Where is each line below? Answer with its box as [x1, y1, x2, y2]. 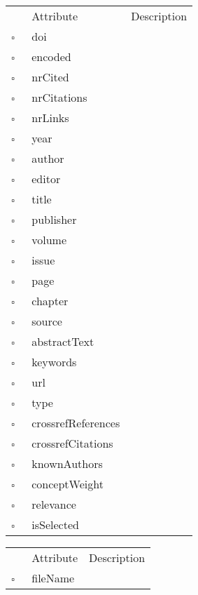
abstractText [31, 333, 94, 349]
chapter [31, 293, 69, 309]
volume [31, 232, 67, 248]
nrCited [31, 69, 69, 85]
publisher [31, 211, 77, 227]
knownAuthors [31, 455, 103, 472]
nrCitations [31, 89, 87, 105]
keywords [31, 354, 77, 370]
